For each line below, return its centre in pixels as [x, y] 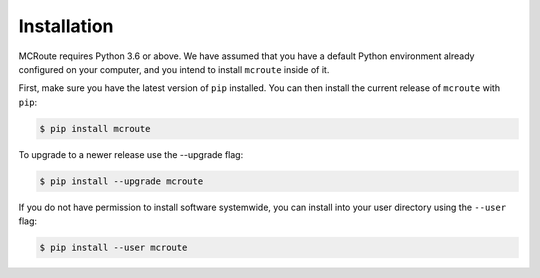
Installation [66, 26]
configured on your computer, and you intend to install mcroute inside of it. [174, 69]
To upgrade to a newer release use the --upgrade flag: [131, 154]
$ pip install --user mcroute [113, 248]
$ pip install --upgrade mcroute [121, 181]
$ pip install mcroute [95, 128]
